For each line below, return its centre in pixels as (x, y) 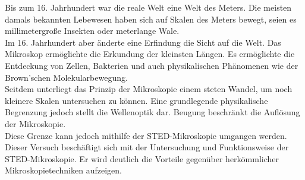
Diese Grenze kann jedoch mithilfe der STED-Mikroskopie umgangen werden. (146, 135)
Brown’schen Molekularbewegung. (66, 77)
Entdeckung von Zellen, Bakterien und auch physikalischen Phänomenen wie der (152, 65)
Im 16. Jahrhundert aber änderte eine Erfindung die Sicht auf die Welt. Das (143, 42)
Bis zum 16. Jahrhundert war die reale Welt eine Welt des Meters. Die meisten (148, 7)
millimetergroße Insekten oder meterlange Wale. (92, 31)
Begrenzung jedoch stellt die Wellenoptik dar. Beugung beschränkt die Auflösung (152, 112)
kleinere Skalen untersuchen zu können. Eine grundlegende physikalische (136, 100)
